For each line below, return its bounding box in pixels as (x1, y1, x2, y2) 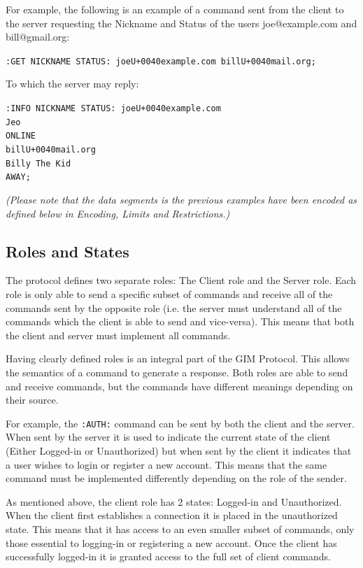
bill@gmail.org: (6, 29, 70, 44)
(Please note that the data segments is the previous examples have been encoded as (6, 192, 357, 206)
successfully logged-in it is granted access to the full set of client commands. (6, 549, 331, 564)
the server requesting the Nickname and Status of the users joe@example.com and (6, 15, 357, 30)
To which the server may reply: (6, 76, 139, 91)
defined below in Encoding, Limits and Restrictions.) (6, 206, 230, 220)
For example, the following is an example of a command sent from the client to (6, 2, 344, 16)
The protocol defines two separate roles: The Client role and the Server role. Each (6, 273, 357, 287)
